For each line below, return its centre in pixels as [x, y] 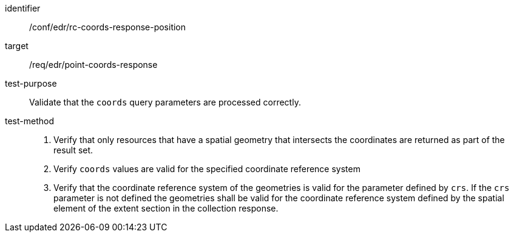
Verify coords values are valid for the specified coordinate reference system [207, 169]
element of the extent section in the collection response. [166, 208]
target [17, 46]
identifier [23, 8]
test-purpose [31, 83]
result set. [73, 150]
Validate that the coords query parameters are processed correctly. [165, 102]
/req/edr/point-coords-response [93, 65]
